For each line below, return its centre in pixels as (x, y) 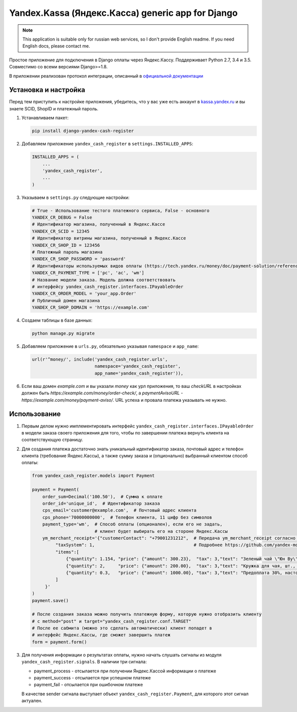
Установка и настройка (47, 90)
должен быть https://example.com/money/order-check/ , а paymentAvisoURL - (102, 393)
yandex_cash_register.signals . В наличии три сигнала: (84, 662)
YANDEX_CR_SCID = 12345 (61, 231)
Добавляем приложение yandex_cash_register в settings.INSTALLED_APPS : (107, 144)
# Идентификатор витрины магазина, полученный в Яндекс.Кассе (109, 238)
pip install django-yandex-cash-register (83, 131)
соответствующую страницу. (52, 440)
